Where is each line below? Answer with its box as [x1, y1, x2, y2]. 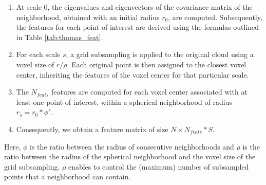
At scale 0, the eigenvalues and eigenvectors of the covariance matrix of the [16, 2, 253, 12]
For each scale [16, 49, 61, 60]
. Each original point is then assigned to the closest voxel [67, 59, 246, 69]
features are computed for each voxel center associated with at [51, 86, 248, 97]
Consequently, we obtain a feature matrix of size [16, 123, 168, 134]
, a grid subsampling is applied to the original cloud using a [66, 49, 254, 60]
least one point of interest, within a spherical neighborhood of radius [16, 96, 232, 107]
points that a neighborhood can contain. [4, 171, 131, 182]
